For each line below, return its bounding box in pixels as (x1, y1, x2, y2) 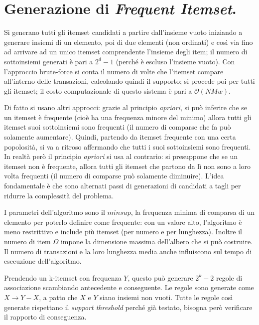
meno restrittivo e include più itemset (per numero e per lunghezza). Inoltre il (4, 226, 242, 237)
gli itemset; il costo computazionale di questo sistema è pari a (4, 85, 192, 96)
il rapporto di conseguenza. (4, 312, 87, 322)
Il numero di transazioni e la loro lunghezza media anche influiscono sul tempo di (4, 246, 252, 256)
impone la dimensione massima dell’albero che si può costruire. (60, 236, 253, 246)
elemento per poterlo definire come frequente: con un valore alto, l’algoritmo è (4, 216, 242, 227)
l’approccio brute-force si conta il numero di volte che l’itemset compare (4, 66, 224, 76)
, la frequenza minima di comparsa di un (130, 207, 255, 217)
